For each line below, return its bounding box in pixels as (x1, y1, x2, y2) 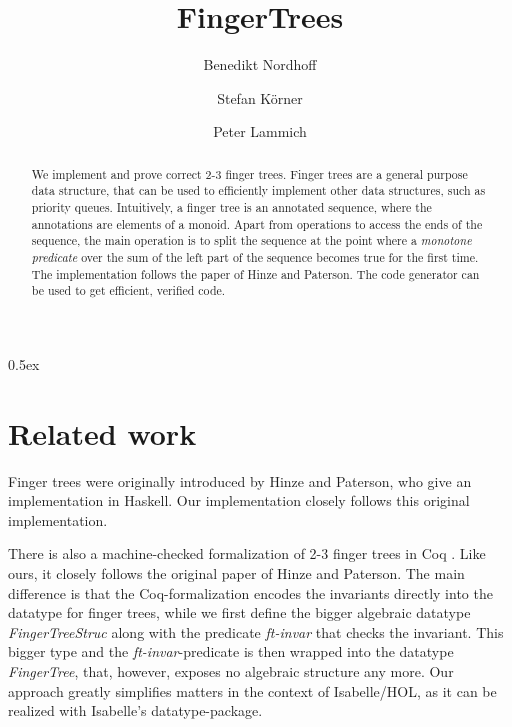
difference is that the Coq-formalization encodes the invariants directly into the (8, 582, 493, 603)
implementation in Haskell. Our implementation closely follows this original (8, 490, 470, 511)
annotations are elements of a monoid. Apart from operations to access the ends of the (31, 215, 483, 232)
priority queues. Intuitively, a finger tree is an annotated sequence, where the (31, 199, 432, 216)
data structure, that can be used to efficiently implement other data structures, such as (31, 182, 486, 199)
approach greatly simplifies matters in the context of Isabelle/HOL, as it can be (8, 680, 497, 701)
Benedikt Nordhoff (203, 54, 317, 75)
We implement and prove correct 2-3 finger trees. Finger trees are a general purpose (31, 165, 468, 182)
